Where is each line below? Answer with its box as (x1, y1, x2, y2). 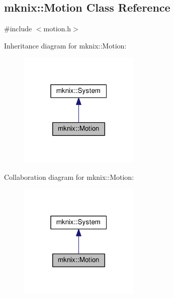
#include (4, 23, 32, 34)
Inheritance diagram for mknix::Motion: (4, 40, 127, 51)
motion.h (43, 23, 71, 34)
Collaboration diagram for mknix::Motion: (4, 171, 134, 182)
